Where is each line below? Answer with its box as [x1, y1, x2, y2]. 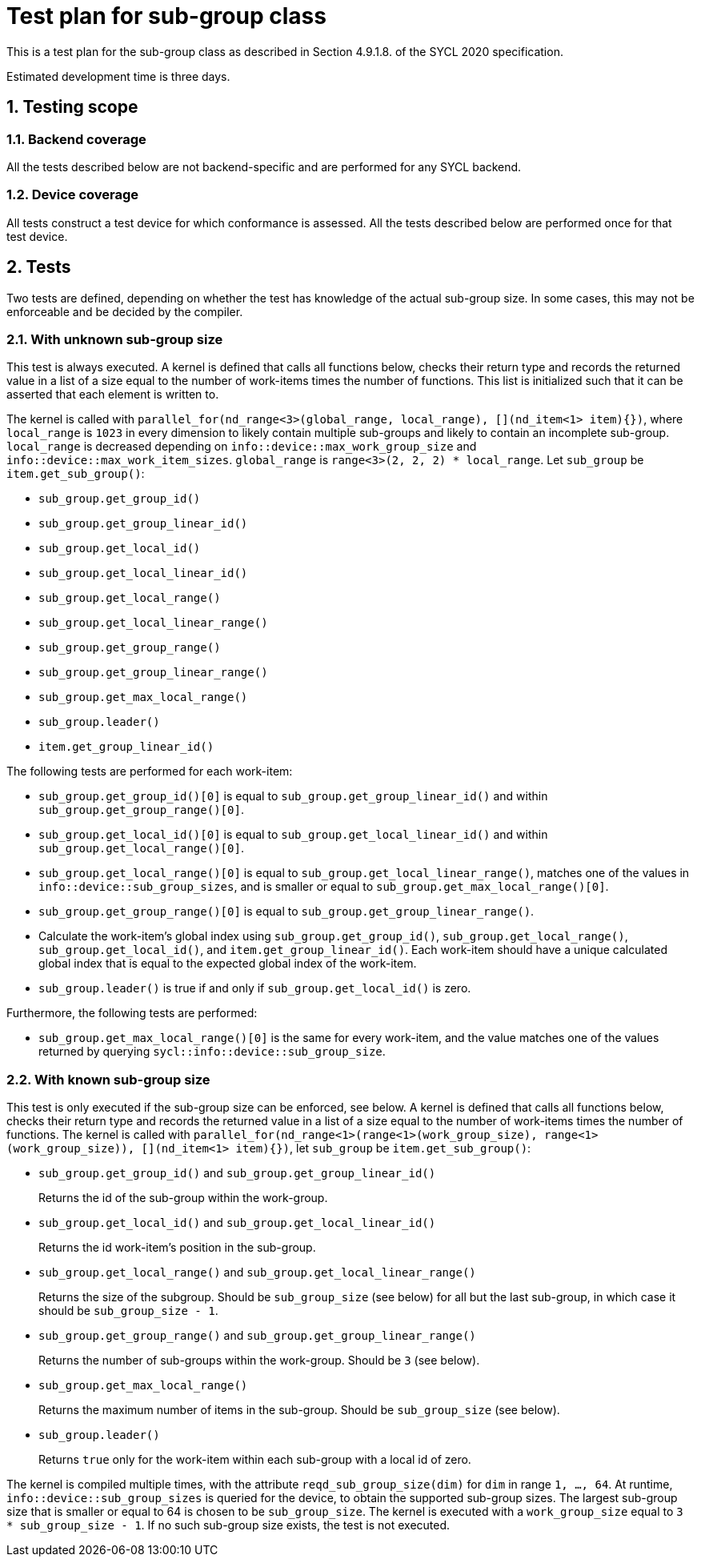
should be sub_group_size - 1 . [38, 1304, 218, 1318]
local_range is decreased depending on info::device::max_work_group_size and [6, 439, 477, 454]
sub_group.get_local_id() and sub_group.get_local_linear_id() [38, 1216, 436, 1230]
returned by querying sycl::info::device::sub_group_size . [38, 1044, 386, 1059]
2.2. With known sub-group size [6, 1071, 210, 1088]
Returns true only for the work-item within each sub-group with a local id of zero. [38, 1453, 471, 1467]
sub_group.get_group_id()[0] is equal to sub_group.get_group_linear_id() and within [38, 789, 548, 804]
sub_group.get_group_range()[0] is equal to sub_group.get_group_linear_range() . [38, 904, 535, 919]
